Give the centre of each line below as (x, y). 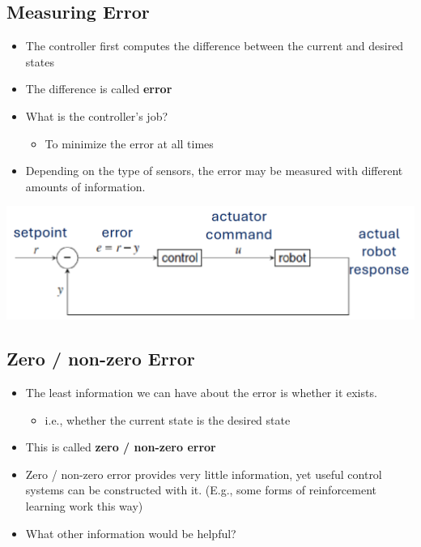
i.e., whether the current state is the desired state (168, 419)
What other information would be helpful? (131, 533)
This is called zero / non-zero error (121, 447)
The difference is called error (99, 89)
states (40, 61)
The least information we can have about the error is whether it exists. (201, 393)
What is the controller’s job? (97, 115)
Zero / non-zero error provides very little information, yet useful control (204, 474)
